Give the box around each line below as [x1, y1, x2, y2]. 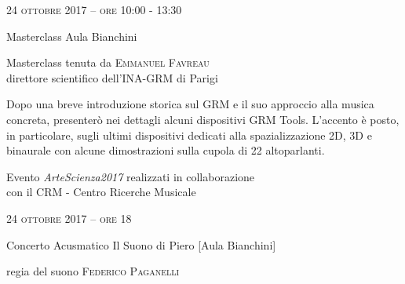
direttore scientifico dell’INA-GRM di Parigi [6, 69, 218, 86]
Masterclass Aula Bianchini [6, 27, 137, 44]
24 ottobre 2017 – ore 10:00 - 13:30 [6, 2, 182, 17]
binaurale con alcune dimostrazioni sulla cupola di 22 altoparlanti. [6, 142, 325, 158]
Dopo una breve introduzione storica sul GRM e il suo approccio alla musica [6, 96, 374, 112]
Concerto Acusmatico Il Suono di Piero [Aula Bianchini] [6, 236, 276, 253]
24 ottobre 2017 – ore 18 [6, 209, 132, 226]
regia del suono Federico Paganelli [6, 263, 180, 279]
